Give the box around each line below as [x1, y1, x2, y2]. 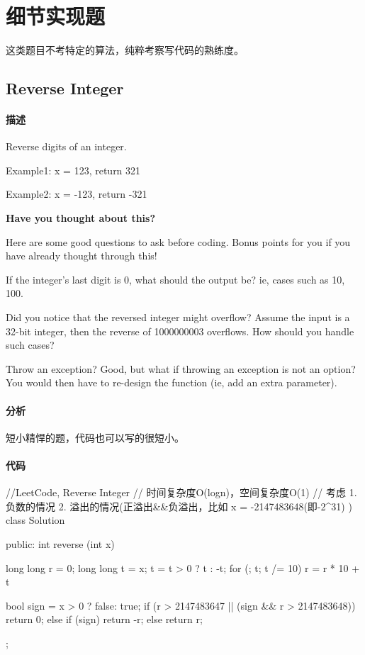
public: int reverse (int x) [6, 536, 115, 551]
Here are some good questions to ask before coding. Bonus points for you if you [6, 234, 351, 249]
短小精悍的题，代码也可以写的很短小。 [6, 430, 184, 444]
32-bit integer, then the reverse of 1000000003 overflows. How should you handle [6, 323, 354, 338]
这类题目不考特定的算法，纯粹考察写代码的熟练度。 [6, 43, 244, 57]
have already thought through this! [6, 248, 157, 263]
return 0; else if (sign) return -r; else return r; [6, 612, 203, 627]
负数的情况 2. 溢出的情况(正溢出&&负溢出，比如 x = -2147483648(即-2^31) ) [6, 498, 352, 513]
